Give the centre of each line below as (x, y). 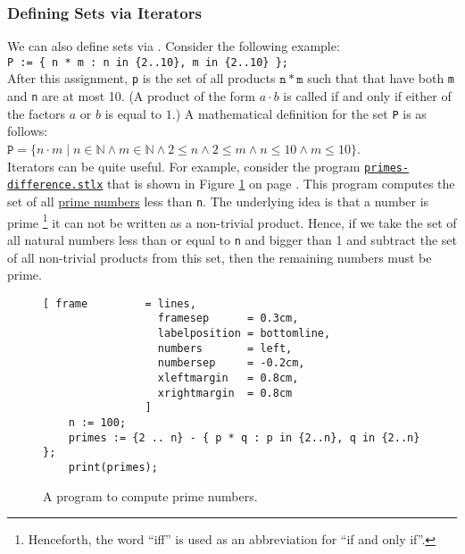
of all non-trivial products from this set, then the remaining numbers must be (220, 257)
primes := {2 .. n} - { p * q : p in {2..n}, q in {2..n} (244, 437)
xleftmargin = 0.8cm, (228, 378)
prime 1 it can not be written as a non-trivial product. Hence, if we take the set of (232, 221)
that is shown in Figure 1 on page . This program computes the (281, 184)
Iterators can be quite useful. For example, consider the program (184, 166)
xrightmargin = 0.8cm (225, 393)
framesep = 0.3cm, (228, 319)
